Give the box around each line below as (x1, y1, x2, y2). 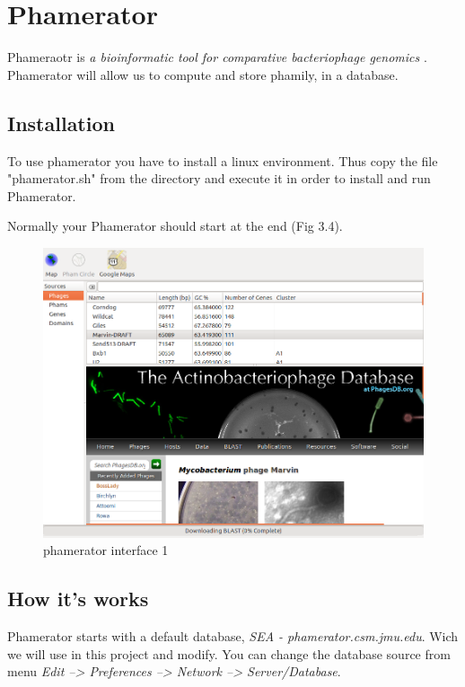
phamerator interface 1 (43, 541, 169, 559)
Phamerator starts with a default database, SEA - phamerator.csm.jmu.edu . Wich (7, 627, 459, 646)
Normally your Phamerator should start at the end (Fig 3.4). (7, 216, 343, 235)
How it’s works (7, 585, 149, 612)
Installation (7, 109, 115, 137)
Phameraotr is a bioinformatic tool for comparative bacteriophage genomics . (7, 48, 427, 66)
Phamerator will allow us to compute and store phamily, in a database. (7, 65, 399, 84)
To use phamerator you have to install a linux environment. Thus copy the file (7, 151, 438, 170)
